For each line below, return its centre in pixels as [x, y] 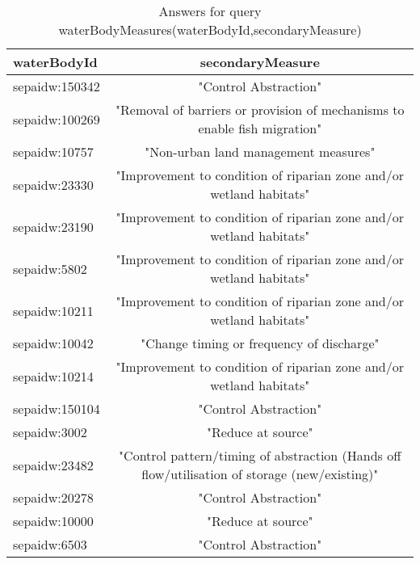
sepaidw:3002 [50, 432]
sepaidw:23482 [53, 465]
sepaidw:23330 [53, 184]
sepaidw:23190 [53, 226]
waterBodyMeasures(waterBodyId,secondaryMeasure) [210, 29]
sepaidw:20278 [53, 497]
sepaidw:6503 [50, 544]
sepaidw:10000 [53, 521]
